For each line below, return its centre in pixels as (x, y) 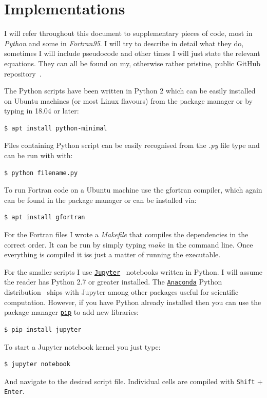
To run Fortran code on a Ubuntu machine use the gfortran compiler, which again (133, 190)
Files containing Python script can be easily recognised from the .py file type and (132, 145)
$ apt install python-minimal (56, 128)
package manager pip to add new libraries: (72, 312)
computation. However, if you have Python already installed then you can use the (133, 302)
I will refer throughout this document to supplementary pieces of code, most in (128, 33)
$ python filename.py (41, 173)
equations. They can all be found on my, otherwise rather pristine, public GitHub (132, 63)
